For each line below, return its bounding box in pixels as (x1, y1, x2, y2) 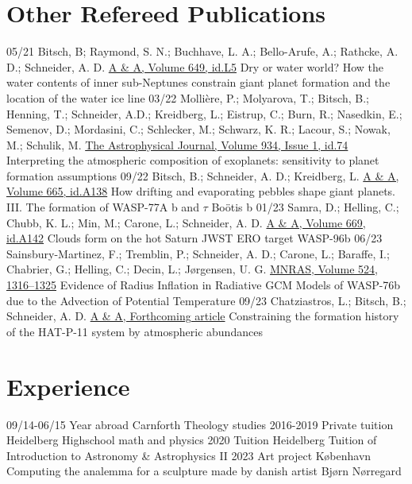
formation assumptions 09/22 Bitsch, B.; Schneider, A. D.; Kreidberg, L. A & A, (6, 167, 399, 184)
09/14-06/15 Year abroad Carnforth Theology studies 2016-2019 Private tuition (6, 416, 394, 432)
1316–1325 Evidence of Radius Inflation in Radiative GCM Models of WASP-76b (6, 277, 401, 293)
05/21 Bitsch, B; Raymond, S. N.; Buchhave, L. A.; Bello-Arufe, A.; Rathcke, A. (6, 43, 399, 60)
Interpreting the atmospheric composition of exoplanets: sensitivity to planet (6, 152, 379, 168)
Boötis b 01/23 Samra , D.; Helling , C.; (211, 199, 399, 215)
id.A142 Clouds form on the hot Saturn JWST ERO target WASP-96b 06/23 (6, 230, 383, 246)
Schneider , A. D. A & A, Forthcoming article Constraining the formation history (6, 308, 399, 324)
